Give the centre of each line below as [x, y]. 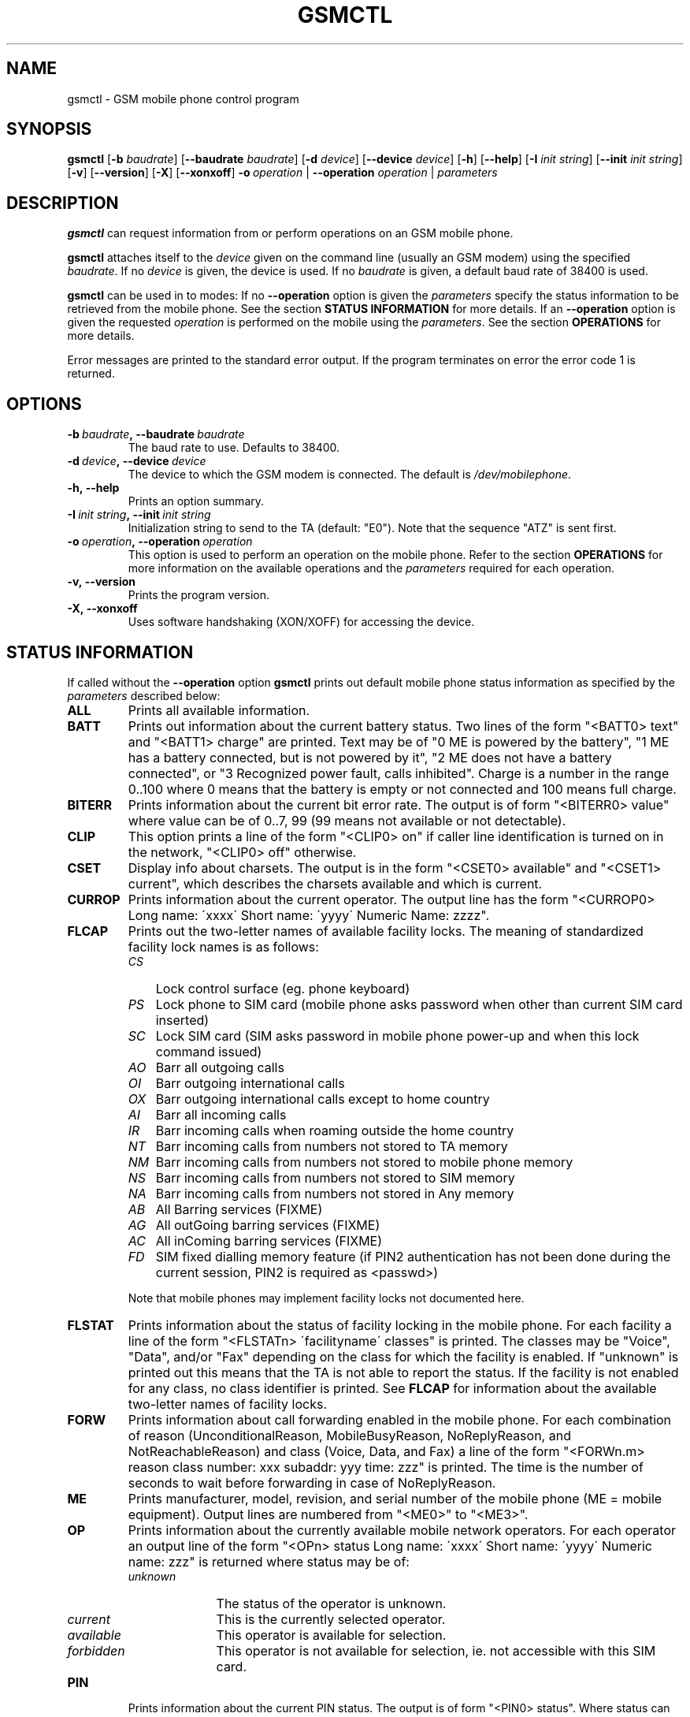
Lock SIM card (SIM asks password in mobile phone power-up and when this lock [397, 1035]
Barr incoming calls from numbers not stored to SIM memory [335, 1177]
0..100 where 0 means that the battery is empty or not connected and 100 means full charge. [402, 789]
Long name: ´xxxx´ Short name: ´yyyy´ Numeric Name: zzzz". [308, 915]
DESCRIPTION [63, 203]
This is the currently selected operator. [331, 1619]
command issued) [209, 1051]
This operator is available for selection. [331, 1635]
